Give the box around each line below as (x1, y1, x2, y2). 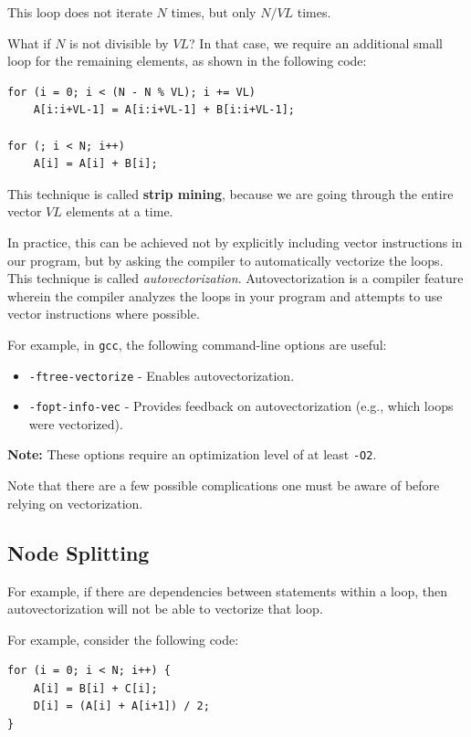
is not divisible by (69, 33, 169, 52)
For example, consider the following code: (7, 629, 239, 648)
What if (7, 33, 51, 52)
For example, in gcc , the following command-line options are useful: (7, 334, 387, 353)
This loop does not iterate (7, 3, 152, 21)
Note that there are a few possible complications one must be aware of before (7, 476, 440, 495)
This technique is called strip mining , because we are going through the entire (7, 184, 454, 203)
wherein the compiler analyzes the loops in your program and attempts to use (7, 286, 443, 305)
